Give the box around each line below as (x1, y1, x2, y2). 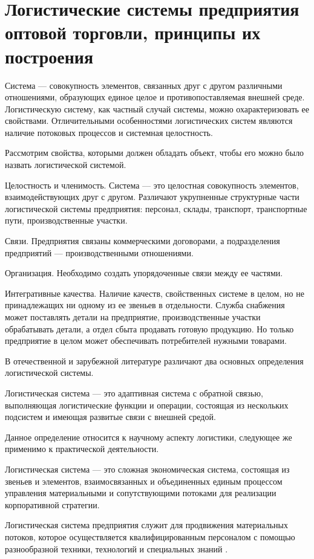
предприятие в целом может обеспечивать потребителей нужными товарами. (5, 334, 287, 347)
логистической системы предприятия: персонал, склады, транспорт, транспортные (5, 202, 307, 215)
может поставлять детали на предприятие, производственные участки (5, 311, 261, 323)
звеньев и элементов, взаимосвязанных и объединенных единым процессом (5, 474, 283, 487)
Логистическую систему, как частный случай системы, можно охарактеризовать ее (5, 102, 309, 115)
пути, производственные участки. (5, 214, 128, 227)
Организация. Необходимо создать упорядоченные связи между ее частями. (5, 267, 283, 279)
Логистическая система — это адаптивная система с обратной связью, (5, 386, 263, 399)
